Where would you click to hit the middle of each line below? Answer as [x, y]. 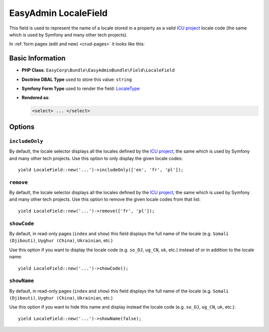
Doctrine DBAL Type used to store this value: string [77, 79]
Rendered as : [36, 98]
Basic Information [37, 58]
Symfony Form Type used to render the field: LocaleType [81, 89]
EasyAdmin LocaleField [59, 13]
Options [22, 127]
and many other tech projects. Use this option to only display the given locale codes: [96, 158]
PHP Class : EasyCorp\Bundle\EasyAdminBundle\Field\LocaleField [98, 70]
